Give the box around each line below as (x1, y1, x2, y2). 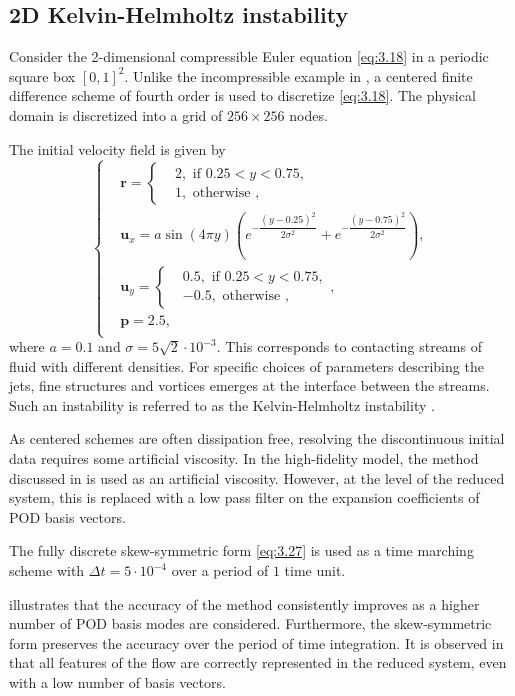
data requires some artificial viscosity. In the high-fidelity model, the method (9, 448, 479, 469)
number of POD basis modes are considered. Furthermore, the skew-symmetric (9, 613, 492, 634)
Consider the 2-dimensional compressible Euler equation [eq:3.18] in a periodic (9, 46, 489, 67)
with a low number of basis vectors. (9, 672, 226, 693)
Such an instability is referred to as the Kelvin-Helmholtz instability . (9, 394, 435, 415)
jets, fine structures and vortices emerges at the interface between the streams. (9, 375, 490, 396)
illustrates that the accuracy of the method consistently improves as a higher (9, 593, 480, 614)
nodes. (289, 104, 328, 125)
